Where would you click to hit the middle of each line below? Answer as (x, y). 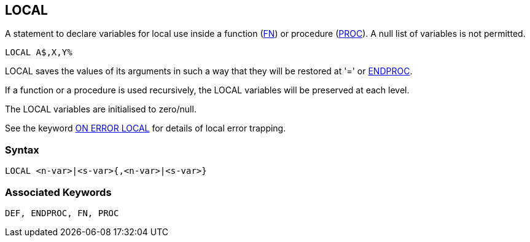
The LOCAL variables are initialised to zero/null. (101, 109)
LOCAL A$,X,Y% (39, 53)
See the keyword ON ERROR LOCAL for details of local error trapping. (146, 128)
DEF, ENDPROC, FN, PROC (62, 213)
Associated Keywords (58, 192)
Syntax (22, 150)
